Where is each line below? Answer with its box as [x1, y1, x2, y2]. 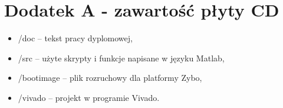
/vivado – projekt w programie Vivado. [18, 91, 160, 103]
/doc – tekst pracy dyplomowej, [18, 32, 133, 44]
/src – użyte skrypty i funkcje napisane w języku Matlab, [18, 51, 225, 64]
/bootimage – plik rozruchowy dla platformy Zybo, [18, 71, 202, 84]
